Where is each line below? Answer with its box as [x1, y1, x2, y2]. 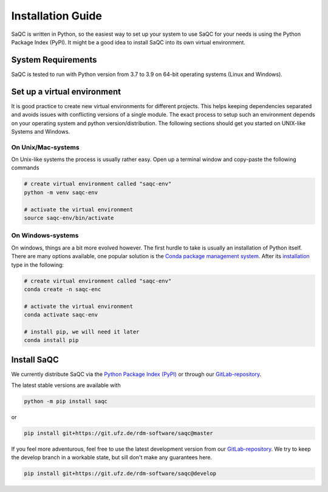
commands [11, 164, 39, 171]
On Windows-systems [11, 231, 79, 240]
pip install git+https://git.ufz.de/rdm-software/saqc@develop [24, 470, 217, 477]
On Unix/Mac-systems [11, 143, 80, 151]
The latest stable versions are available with [11, 381, 121, 389]
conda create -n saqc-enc [24, 285, 101, 293]
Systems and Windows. [11, 128, 70, 135]
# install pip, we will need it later [24, 328, 140, 335]
